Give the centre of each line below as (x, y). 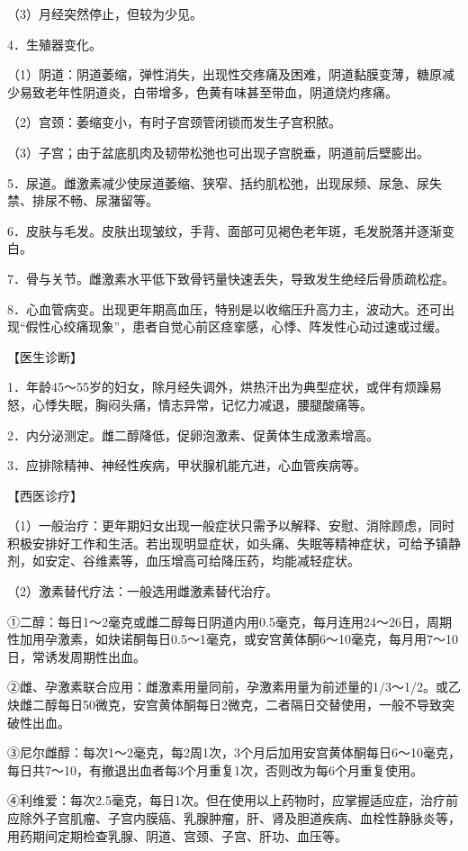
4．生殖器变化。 (54, 44)
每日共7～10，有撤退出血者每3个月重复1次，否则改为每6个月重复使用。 (215, 770)
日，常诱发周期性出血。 (76, 656)
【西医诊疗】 (45, 495)
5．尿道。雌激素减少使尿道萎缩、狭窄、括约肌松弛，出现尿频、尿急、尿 (218, 182)
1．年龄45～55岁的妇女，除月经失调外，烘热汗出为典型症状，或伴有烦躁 (218, 387)
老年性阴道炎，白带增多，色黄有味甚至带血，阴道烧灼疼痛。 (221, 91)
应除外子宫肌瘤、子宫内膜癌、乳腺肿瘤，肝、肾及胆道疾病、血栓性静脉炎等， (234, 818)
